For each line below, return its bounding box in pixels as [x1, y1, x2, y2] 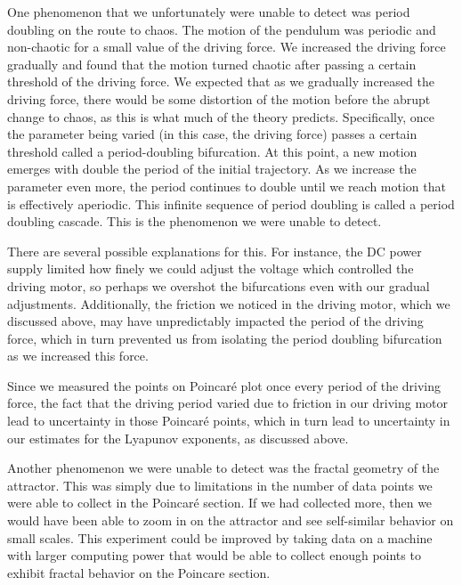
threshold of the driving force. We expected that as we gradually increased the [7, 72, 434, 91]
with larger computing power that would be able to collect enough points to [7, 546, 421, 565]
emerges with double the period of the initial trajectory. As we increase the [7, 159, 417, 178]
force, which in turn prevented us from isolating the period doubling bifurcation [7, 329, 442, 347]
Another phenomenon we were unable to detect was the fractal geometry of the [7, 459, 440, 477]
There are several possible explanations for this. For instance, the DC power [7, 241, 422, 260]
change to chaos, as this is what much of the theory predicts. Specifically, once [7, 107, 434, 126]
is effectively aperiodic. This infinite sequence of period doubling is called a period [7, 194, 455, 213]
